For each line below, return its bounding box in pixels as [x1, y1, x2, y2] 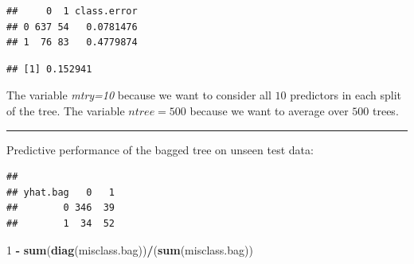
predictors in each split [290, 87, 402, 103]
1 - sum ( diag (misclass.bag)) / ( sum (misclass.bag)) [6, 241, 253, 258]
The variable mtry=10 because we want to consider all [6, 87, 271, 103]
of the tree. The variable [6, 102, 125, 118]
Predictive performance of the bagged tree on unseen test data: [6, 141, 314, 157]
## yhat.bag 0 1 [6, 186, 115, 198]
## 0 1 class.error [6, 6, 138, 17]
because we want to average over [189, 102, 349, 118]
